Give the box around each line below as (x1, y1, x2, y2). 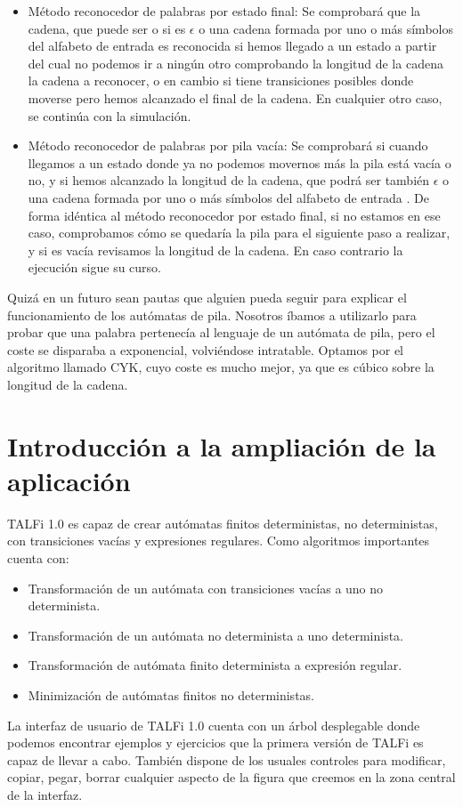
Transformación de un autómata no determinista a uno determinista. (28, 625, 403, 644)
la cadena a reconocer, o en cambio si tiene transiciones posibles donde (28, 71, 414, 90)
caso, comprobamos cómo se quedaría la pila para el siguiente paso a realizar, (28, 223, 451, 242)
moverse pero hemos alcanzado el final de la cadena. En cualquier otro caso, (28, 88, 443, 107)
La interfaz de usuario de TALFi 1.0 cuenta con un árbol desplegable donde (7, 715, 420, 734)
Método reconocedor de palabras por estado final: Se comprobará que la (28, 2, 421, 20)
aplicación (7, 462, 131, 498)
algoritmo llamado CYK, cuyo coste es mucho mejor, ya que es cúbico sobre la (7, 358, 435, 376)
